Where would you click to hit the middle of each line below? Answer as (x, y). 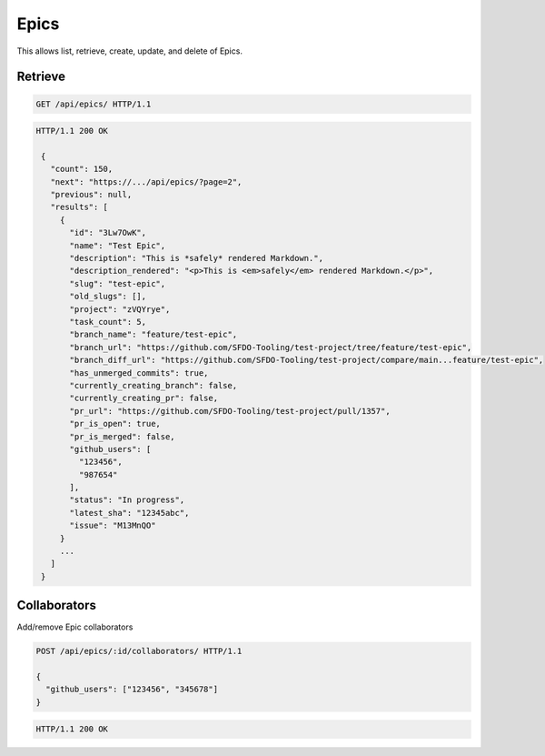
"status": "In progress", (127, 500)
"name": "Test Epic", (118, 245)
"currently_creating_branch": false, (154, 385)
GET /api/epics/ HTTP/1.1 (94, 104)
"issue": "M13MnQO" (113, 526)
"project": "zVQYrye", (120, 309)
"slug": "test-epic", (118, 283)
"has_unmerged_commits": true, (139, 373)
